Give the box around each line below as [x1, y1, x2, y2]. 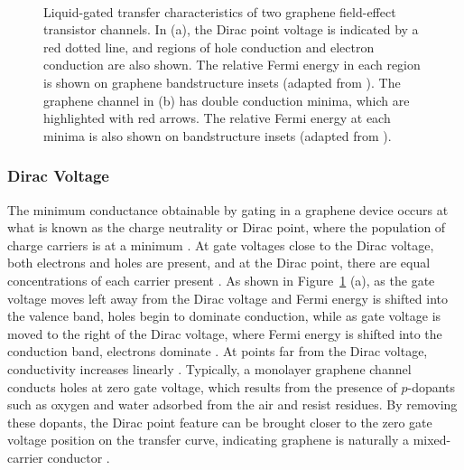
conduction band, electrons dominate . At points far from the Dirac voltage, [7, 342, 428, 361]
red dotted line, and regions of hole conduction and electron [43, 37, 375, 56]
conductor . [47, 447, 110, 466]
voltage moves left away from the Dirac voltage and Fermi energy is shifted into [7, 288, 449, 307]
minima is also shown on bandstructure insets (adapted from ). [43, 126, 392, 145]
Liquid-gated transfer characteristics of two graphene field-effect [43, 2, 396, 21]
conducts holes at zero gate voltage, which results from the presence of [7, 377, 397, 396]
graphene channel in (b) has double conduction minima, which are [43, 90, 410, 109]
